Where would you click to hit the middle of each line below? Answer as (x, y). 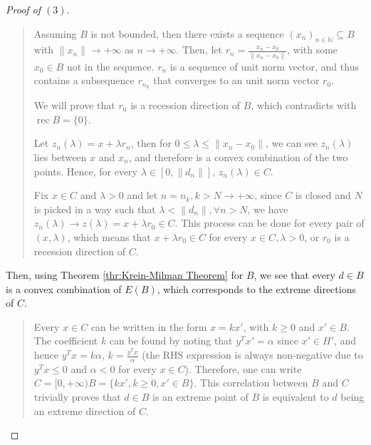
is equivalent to (296, 397)
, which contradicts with (304, 105)
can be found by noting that (171, 341)
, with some (313, 50)
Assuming (55, 33)
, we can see (292, 143)
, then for (151, 143)
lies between (60, 157)
